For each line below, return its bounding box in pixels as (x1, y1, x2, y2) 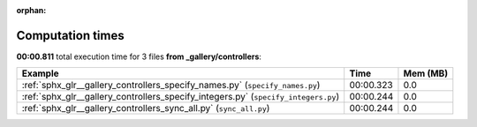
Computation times (16, 27, 125, 43)
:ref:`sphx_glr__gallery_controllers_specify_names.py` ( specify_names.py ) (21, 79, 321, 92)
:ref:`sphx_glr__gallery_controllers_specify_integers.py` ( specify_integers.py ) (21, 91, 340, 103)
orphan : (16, 5, 47, 15)
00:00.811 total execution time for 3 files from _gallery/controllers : (16, 51, 262, 62)
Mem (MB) (403, 67, 449, 79)
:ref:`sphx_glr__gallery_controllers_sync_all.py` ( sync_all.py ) (21, 102, 270, 115)
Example (21, 67, 59, 79)
